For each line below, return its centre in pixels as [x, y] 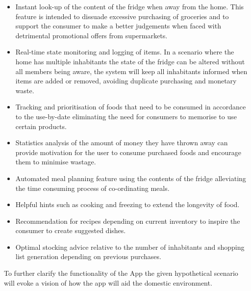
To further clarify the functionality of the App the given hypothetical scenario [121, 273]
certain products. [41, 126]
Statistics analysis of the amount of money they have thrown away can [122, 143]
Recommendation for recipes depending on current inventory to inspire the [128, 221]
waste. [25, 90]
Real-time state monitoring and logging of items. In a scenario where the [125, 52]
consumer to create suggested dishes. [71, 230]
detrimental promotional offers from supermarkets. [91, 35]
